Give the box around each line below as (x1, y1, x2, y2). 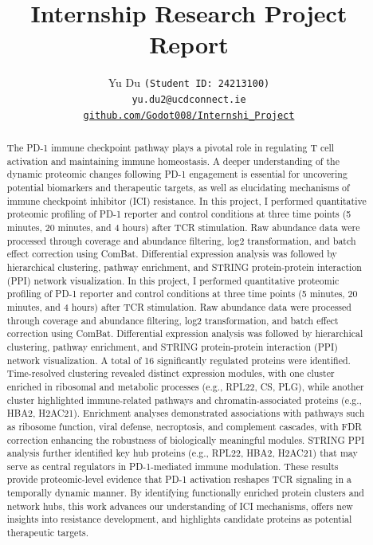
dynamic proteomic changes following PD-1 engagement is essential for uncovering (6, 167, 347, 181)
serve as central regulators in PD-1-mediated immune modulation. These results (6, 459, 339, 472)
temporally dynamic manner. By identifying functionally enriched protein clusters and (6, 486, 364, 500)
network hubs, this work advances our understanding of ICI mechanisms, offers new (6, 499, 353, 512)
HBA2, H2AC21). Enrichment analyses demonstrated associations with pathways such (6, 406, 365, 420)
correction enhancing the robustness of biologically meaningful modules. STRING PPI (6, 433, 365, 446)
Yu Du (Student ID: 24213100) (108, 74, 270, 91)
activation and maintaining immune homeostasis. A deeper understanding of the (6, 154, 340, 167)
